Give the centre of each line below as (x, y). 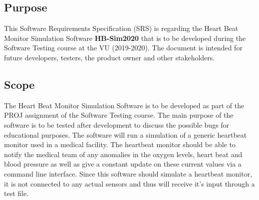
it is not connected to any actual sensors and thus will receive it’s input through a (129, 183)
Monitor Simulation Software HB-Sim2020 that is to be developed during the (125, 38)
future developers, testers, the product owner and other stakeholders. (110, 57)
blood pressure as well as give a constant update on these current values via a (123, 164)
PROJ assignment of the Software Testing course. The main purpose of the (119, 115)
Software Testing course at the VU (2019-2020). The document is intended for (123, 48)
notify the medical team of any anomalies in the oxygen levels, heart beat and (123, 154)
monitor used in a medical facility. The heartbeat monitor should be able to (120, 144)
